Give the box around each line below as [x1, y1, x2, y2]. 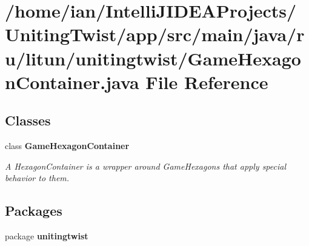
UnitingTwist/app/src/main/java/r [5, 22, 305, 47]
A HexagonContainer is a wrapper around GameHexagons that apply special [5, 159, 287, 172]
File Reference [145, 69, 268, 94]
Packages [5, 201, 62, 220]
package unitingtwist [5, 230, 88, 242]
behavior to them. [5, 171, 70, 184]
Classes [5, 111, 51, 130]
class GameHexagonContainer [5, 139, 130, 152]
